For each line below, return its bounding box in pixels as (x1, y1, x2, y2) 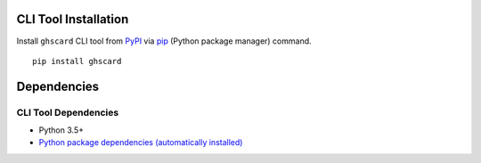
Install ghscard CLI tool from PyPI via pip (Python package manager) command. (16, 36, 312, 46)
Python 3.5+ (38, 125, 85, 135)
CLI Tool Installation (16, 12, 129, 27)
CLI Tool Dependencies (16, 106, 119, 118)
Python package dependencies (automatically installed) (38, 137, 243, 148)
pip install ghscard (32, 56, 122, 66)
